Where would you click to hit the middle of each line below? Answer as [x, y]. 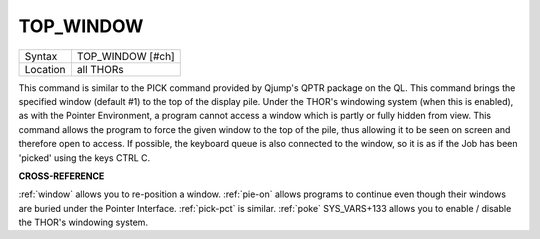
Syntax [41, 56]
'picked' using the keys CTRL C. [84, 157]
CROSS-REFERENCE [61, 176]
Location [45, 69]
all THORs [100, 69]
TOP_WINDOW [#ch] [125, 56]
